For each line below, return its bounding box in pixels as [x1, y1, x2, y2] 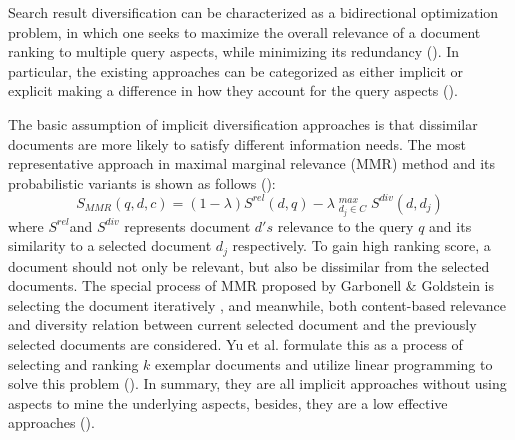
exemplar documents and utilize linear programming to [155, 353, 493, 374]
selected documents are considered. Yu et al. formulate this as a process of [8, 334, 463, 355]
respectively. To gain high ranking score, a [232, 235, 491, 256]
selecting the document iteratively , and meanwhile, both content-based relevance [8, 294, 506, 315]
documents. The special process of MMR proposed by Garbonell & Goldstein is [8, 275, 494, 296]
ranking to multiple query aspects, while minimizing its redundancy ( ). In [8, 41, 460, 62]
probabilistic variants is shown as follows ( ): [8, 172, 276, 193]
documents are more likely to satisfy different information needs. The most [8, 133, 466, 154]
